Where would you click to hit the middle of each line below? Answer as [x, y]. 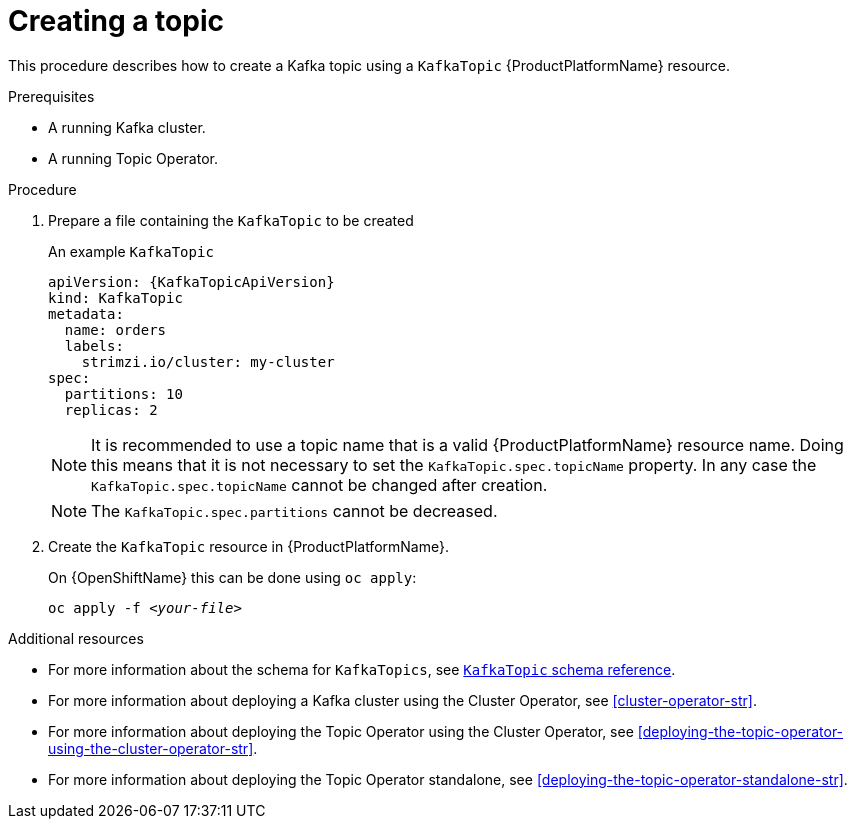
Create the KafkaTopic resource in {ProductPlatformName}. [248, 546]
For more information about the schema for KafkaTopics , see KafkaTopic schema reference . [362, 669]
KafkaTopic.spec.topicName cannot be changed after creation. [319, 484]
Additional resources [76, 638]
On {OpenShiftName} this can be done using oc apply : [232, 577]
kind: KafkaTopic [115, 297]
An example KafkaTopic [131, 251]
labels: [94, 345]
